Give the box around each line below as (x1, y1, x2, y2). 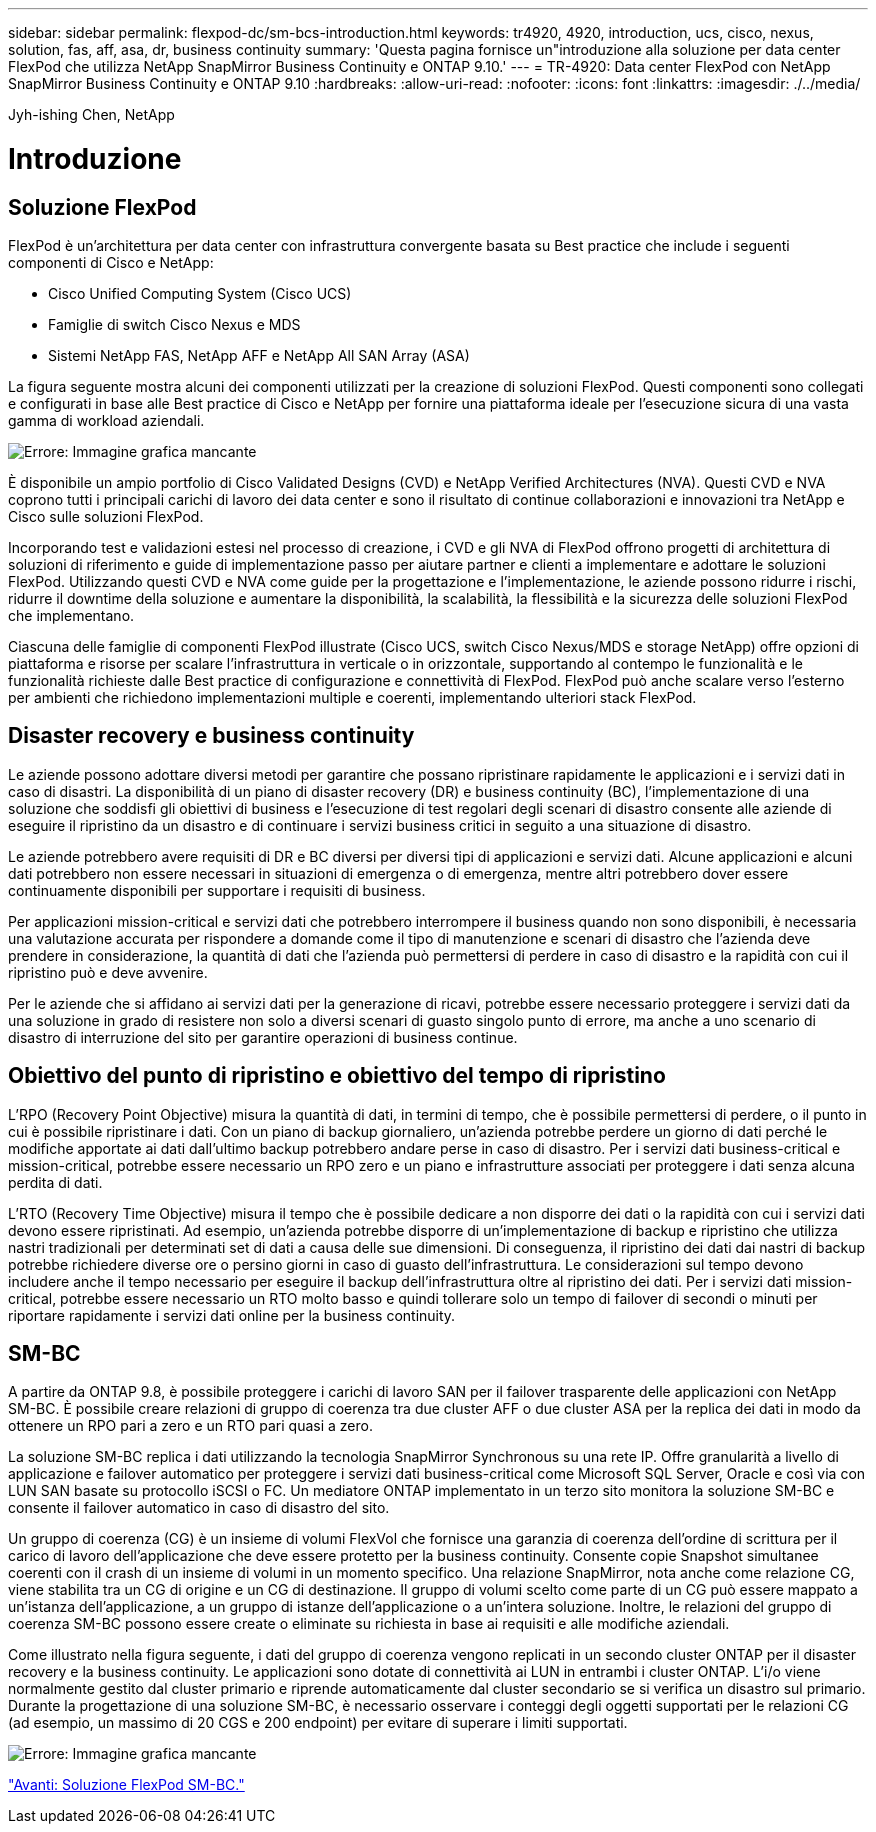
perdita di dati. (8, 1173, 103, 1191)
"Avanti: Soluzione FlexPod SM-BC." (8, 1776, 245, 1794)
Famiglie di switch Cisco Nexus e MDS (48, 315, 301, 333)
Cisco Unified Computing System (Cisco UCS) (48, 284, 352, 302)
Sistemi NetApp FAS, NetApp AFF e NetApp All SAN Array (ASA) (48, 346, 470, 364)
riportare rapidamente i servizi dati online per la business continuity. (8, 1306, 456, 1324)
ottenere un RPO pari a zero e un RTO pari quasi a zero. (8, 1417, 373, 1435)
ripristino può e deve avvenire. (8, 963, 208, 981)
